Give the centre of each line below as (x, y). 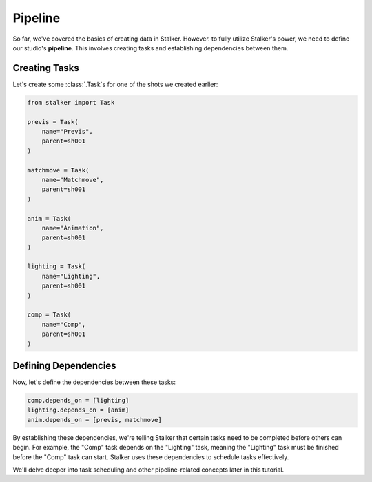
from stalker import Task (71, 102)
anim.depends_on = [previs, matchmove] (94, 420)
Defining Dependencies (64, 366)
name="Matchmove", (73, 180)
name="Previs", (67, 131)
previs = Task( (53, 122)
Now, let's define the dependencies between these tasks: (94, 382)
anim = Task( (49, 218)
